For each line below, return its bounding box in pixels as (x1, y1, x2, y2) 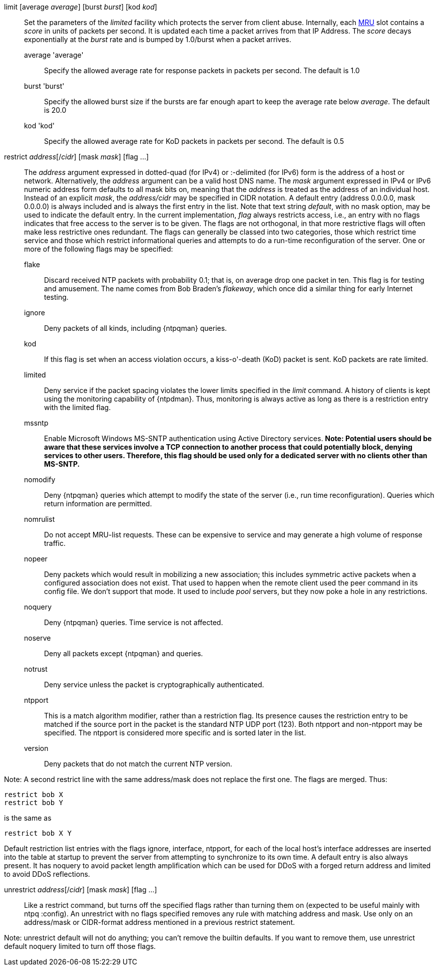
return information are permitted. (44, 499, 152, 508)
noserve (24, 634, 51, 642)
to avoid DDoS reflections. (4, 870, 90, 878)
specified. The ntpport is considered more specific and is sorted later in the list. (44, 728, 306, 737)
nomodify (24, 475, 56, 484)
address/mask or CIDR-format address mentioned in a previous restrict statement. (24, 918, 295, 926)
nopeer (24, 554, 48, 563)
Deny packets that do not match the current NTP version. (44, 759, 232, 768)
